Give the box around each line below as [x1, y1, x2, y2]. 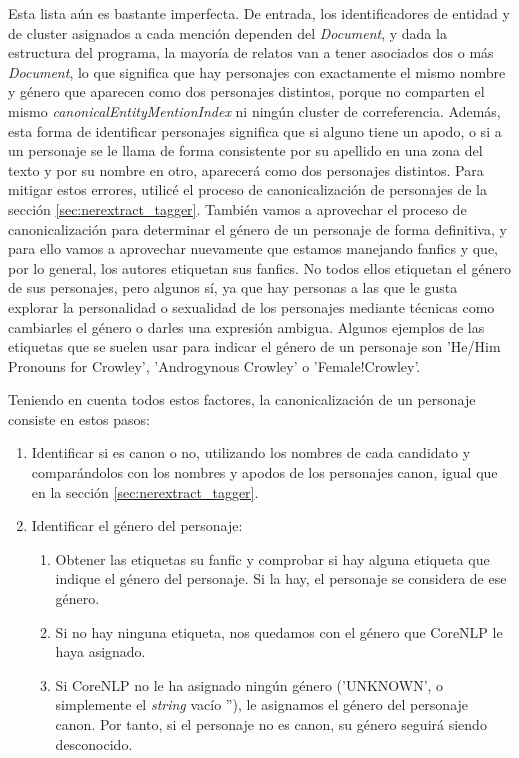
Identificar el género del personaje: [31, 515, 243, 536]
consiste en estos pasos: [8, 408, 150, 429]
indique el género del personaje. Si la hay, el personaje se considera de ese [55, 568, 507, 589]
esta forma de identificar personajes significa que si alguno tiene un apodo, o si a [8, 120, 502, 141]
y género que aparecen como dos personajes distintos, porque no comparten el [8, 81, 485, 102]
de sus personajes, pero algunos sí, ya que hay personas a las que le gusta [8, 277, 458, 298]
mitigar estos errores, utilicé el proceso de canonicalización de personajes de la [8, 179, 487, 200]
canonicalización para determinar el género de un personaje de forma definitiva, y [8, 218, 507, 239]
